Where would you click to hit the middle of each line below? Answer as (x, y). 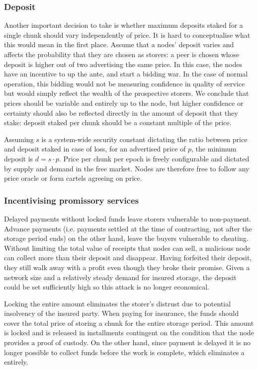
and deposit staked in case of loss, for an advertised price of (95, 149)
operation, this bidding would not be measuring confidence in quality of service (125, 83)
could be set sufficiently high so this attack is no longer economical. (107, 287)
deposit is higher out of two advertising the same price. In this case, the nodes (123, 64)
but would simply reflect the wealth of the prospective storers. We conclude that (127, 93)
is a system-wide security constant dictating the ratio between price (144, 139)
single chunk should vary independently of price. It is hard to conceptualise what (127, 35)
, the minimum (214, 149)
